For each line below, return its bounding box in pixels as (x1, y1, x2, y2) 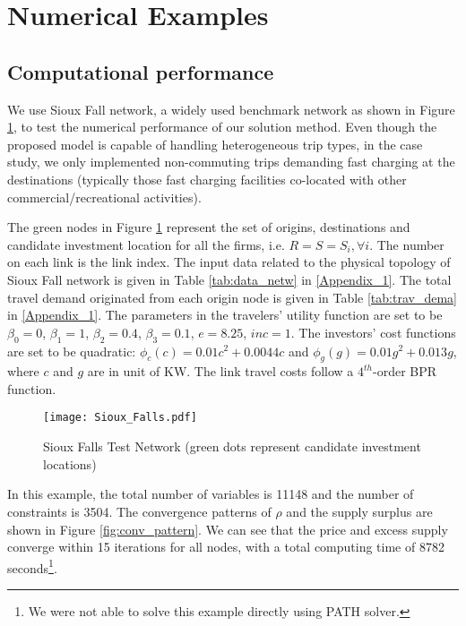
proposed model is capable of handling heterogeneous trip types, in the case (7, 134, 423, 153)
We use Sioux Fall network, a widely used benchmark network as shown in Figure (7, 99, 455, 118)
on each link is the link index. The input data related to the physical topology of (7, 253, 451, 271)
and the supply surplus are (286, 502, 433, 520)
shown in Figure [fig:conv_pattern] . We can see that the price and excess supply (7, 519, 448, 538)
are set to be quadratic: (7, 341, 136, 360)
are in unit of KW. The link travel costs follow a (87, 362, 354, 381)
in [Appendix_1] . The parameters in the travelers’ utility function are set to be (7, 305, 443, 324)
